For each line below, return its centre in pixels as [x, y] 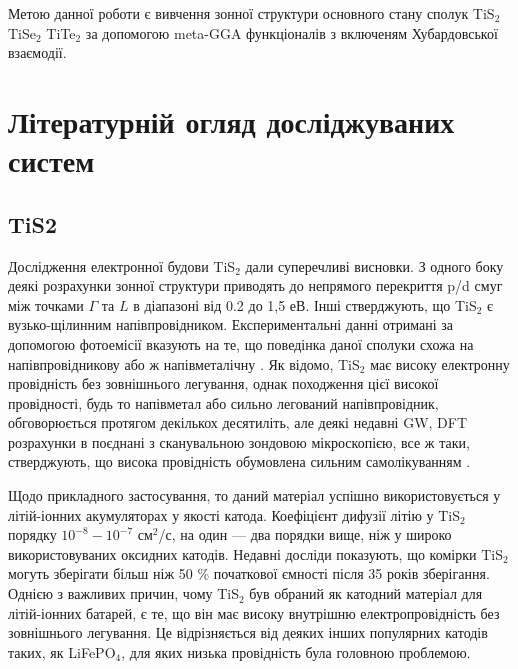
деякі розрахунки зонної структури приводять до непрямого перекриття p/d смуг [255, 285]
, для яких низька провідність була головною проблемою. [296, 651]
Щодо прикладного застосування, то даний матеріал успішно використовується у [254, 495]
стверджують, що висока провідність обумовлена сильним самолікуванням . [239, 461]
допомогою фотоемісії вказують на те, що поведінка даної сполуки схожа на [241, 343]
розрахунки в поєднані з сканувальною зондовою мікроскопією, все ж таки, [239, 441]
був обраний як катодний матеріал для [366, 593]
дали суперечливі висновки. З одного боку [374, 265]
